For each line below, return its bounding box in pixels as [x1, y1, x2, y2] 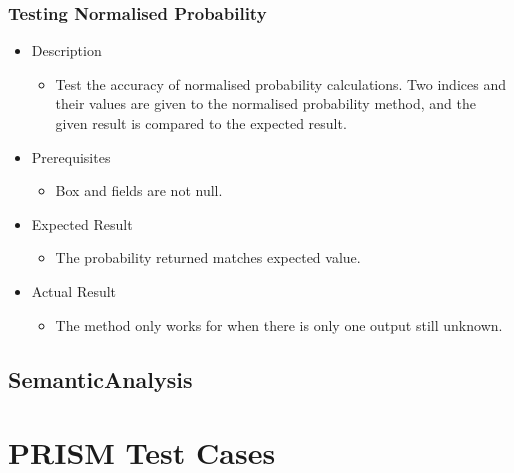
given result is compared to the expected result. [55, 113, 347, 133]
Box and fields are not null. [55, 180, 223, 201]
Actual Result [31, 280, 117, 301]
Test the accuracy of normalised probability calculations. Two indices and [55, 73, 506, 94]
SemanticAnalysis [8, 363, 193, 394]
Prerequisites [31, 146, 111, 167]
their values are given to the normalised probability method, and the [55, 93, 476, 114]
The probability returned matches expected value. [55, 247, 361, 268]
